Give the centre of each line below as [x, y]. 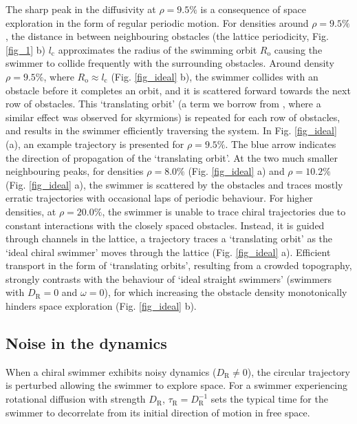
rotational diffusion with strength [76, 399]
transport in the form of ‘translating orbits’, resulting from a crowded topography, [179, 265]
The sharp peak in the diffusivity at [81, 9]
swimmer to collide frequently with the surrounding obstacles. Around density [170, 63]
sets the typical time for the [269, 399]
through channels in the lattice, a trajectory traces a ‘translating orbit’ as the [169, 238]
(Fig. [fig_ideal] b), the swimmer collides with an [215, 76]
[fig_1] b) [25, 49]
